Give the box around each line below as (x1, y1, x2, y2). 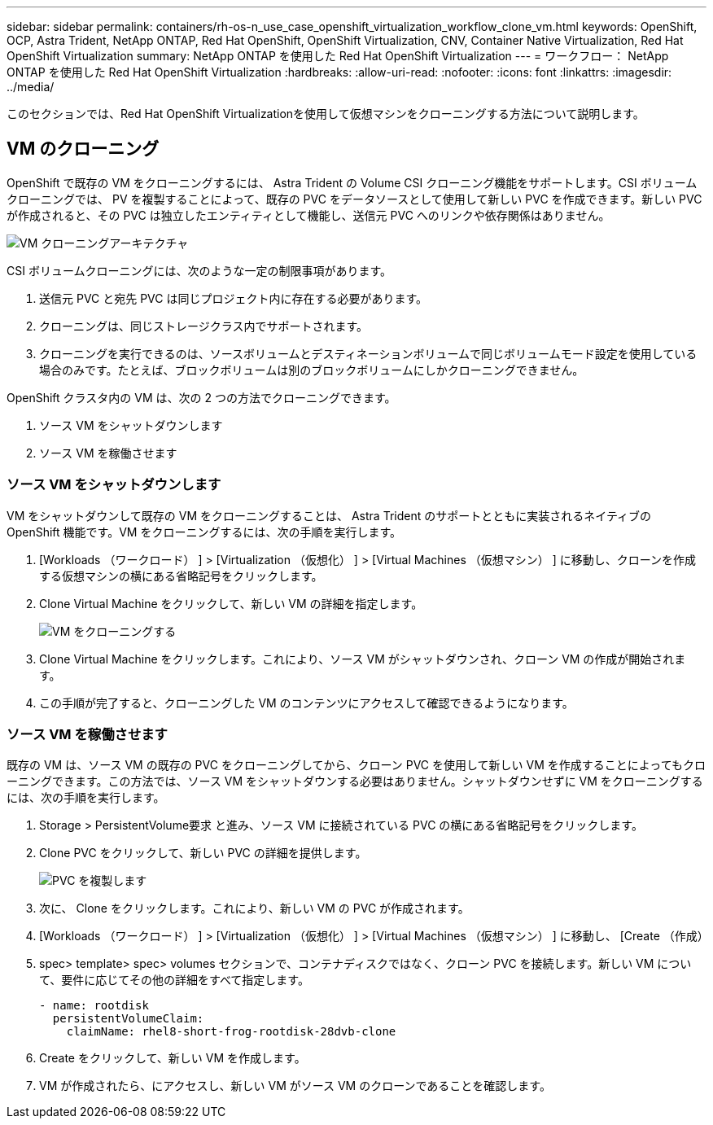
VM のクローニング (7, 138, 160, 160)
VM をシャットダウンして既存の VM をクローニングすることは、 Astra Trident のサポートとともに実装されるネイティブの (7, 508, 652, 523)
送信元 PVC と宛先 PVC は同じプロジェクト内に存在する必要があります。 (39, 291, 428, 305)
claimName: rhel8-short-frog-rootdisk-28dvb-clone (66, 1025, 396, 1039)
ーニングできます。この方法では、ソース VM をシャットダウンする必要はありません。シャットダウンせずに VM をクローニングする (7, 774, 703, 789)
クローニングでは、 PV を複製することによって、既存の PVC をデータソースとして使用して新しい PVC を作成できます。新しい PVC (7, 191, 702, 206)
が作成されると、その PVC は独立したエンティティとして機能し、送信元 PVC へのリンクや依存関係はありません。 (7, 208, 610, 222)
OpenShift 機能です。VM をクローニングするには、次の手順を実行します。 (7, 524, 402, 539)
